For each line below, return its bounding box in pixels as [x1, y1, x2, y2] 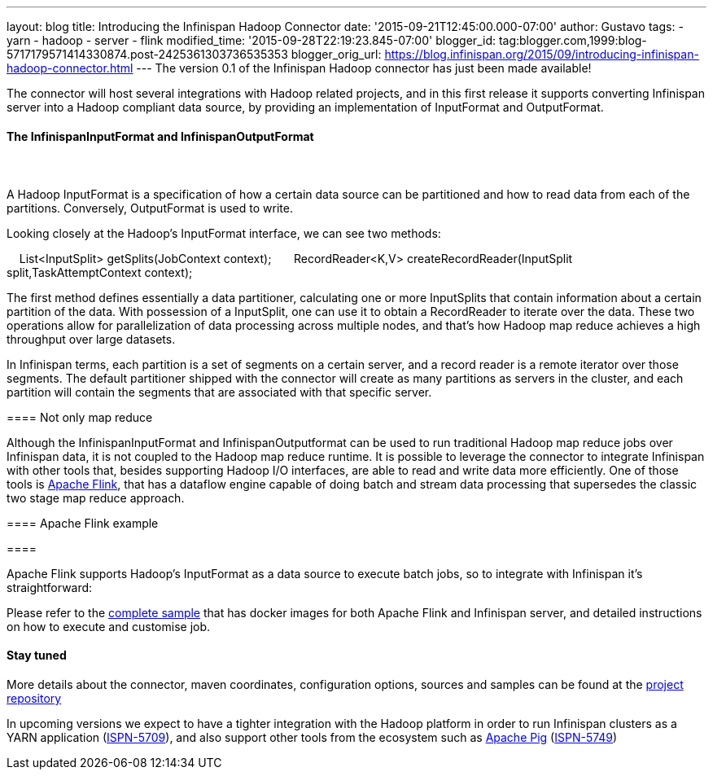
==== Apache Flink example [7, 515, 159, 530]
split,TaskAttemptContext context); [7, 265, 193, 279]
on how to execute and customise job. [7, 619, 211, 634]
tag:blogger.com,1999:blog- [498, 33, 647, 47]
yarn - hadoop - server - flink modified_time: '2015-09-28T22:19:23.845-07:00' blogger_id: [7, 33, 496, 47]
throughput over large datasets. [7, 331, 176, 346]
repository [7, 691, 62, 706]
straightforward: [7, 580, 93, 594]
